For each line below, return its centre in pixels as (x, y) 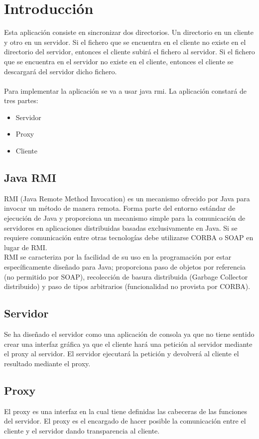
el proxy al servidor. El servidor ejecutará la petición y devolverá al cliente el (122, 354)
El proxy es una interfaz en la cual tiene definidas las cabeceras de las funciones (126, 411)
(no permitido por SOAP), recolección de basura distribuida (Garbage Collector (126, 276)
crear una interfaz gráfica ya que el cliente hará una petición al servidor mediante (128, 344)
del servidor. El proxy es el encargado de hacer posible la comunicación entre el (125, 421)
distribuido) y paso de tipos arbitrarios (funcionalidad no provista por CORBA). (127, 286)
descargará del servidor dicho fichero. (61, 71)
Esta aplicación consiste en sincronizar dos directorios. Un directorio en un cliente (129, 32)
